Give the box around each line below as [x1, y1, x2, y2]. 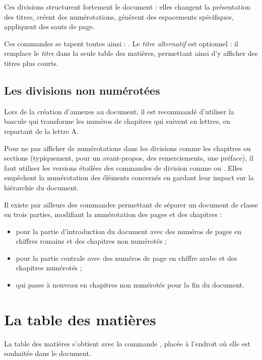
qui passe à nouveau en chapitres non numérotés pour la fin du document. [16, 279, 244, 290]
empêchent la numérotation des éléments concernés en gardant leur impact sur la [4, 172, 254, 183]
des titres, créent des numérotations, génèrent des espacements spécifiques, [4, 11, 234, 22]
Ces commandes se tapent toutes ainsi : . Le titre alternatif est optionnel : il [4, 38, 238, 48]
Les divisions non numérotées [4, 82, 160, 98]
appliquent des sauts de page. [4, 21, 95, 32]
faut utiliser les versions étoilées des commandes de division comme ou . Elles [4, 162, 243, 173]
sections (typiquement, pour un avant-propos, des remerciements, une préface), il [4, 153, 253, 163]
